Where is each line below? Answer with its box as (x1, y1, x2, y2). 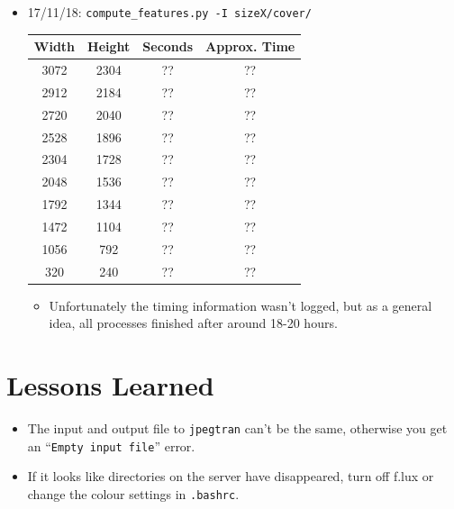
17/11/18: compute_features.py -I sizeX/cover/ (27, 3, 312, 21)
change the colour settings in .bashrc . (27, 484, 240, 503)
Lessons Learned (6, 367, 214, 404)
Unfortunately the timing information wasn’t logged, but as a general (49, 295, 432, 314)
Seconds (142, 37, 194, 56)
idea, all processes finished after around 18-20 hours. (49, 314, 338, 332)
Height (87, 37, 131, 56)
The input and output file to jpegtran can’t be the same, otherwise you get (27, 419, 448, 437)
